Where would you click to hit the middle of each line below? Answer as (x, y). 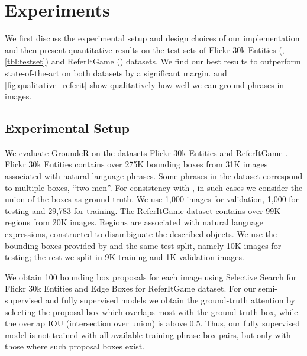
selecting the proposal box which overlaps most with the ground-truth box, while (151, 311)
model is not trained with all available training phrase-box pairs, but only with (148, 334)
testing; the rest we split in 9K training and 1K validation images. (125, 257)
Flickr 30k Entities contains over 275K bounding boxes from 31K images (136, 164)
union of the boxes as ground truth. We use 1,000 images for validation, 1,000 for (152, 199)
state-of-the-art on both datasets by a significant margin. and (116, 72)
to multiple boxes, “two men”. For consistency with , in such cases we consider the (154, 187)
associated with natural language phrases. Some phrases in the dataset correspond (154, 176)
